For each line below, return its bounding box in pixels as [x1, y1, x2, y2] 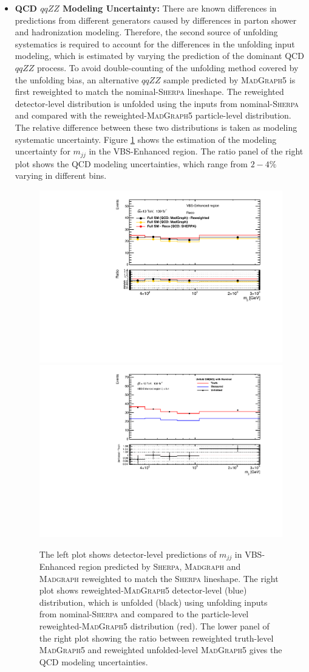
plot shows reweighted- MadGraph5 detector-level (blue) [39, 584, 247, 597]
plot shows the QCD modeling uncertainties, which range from [15, 157, 248, 170]
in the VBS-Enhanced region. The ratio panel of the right [89, 145, 304, 158]
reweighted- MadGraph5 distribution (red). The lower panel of [39, 620, 270, 632]
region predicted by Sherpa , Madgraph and [78, 560, 241, 573]
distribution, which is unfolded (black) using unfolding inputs [39, 595, 268, 608]
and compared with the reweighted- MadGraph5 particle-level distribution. [15, 109, 291, 122]
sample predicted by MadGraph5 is [163, 73, 296, 86]
